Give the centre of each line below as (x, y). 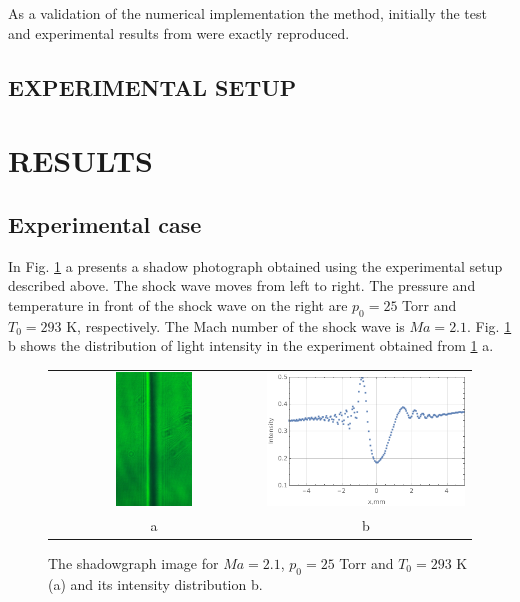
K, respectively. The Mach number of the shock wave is (235, 325)
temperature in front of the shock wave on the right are (178, 304)
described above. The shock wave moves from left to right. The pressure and (242, 285)
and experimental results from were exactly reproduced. (179, 32)
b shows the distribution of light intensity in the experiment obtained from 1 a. (251, 345)
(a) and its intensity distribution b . (155, 583)
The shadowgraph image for (133, 562)
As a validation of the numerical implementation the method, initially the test (247, 13)
